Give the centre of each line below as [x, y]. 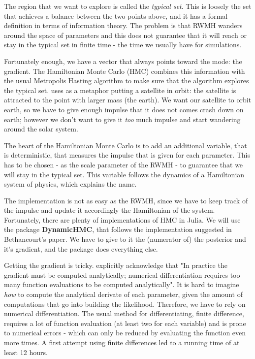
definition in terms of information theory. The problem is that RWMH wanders [123, 25]
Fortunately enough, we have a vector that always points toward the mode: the [123, 61]
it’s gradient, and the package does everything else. [81, 248]
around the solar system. [41, 129]
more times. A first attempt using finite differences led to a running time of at [122, 342]
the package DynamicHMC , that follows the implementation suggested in [118, 229]
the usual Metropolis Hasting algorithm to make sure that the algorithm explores [127, 81]
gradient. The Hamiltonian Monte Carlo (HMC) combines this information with [125, 71]
